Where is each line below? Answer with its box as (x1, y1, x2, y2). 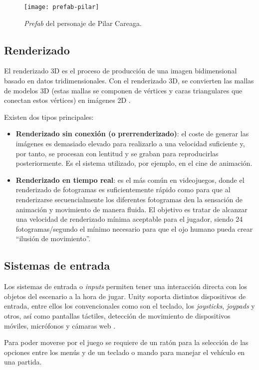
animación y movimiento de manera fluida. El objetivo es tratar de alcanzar (15, 204, 248, 214)
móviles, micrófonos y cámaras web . (4, 320, 116, 331)
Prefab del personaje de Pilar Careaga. (24, 17, 142, 28)
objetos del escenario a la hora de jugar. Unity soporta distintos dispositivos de (4, 291, 246, 301)
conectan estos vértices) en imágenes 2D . (4, 95, 131, 105)
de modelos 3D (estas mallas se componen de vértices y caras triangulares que (4, 85, 243, 95)
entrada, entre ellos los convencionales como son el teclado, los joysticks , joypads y (4, 301, 255, 311)
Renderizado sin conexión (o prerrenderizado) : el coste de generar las (15, 128, 249, 139)
